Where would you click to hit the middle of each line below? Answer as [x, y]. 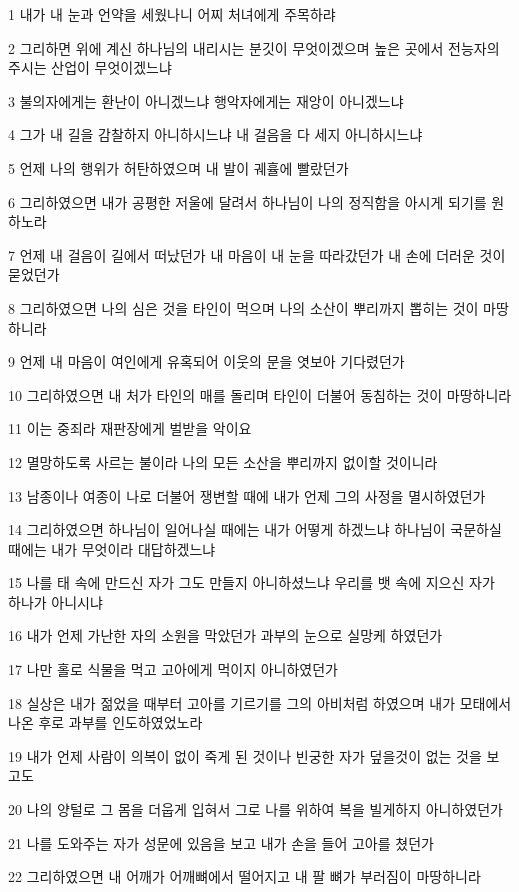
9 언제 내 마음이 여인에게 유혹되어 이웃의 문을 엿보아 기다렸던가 [206, 361]
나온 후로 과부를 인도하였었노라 [105, 722]
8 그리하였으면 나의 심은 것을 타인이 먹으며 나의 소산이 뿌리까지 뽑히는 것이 [243, 307]
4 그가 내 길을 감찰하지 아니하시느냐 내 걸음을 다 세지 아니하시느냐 [215, 134]
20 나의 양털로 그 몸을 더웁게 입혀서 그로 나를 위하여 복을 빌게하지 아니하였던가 [255, 809]
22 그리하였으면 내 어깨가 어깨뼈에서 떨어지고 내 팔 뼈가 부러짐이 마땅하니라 [244, 876]
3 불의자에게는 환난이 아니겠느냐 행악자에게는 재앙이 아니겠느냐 [206, 100]
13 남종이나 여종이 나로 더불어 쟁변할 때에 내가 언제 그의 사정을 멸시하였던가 [247, 495]
